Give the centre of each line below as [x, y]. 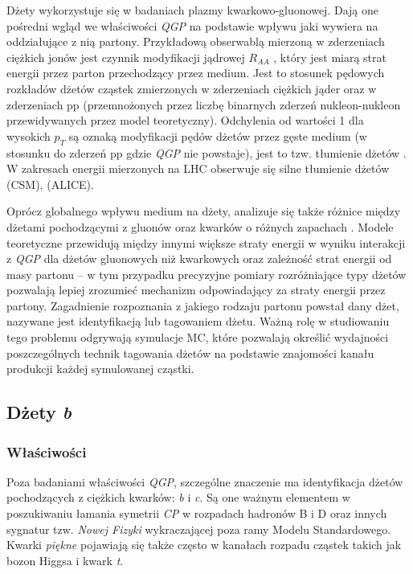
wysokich [29, 135]
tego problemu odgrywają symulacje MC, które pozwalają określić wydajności [198, 337]
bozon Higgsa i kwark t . [65, 560]
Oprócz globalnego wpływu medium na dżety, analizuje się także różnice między [204, 211]
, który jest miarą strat [330, 57]
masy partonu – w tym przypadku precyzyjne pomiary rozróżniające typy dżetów [206, 274]
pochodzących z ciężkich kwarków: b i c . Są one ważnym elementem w [178, 497]
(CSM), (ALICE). [50, 184]
